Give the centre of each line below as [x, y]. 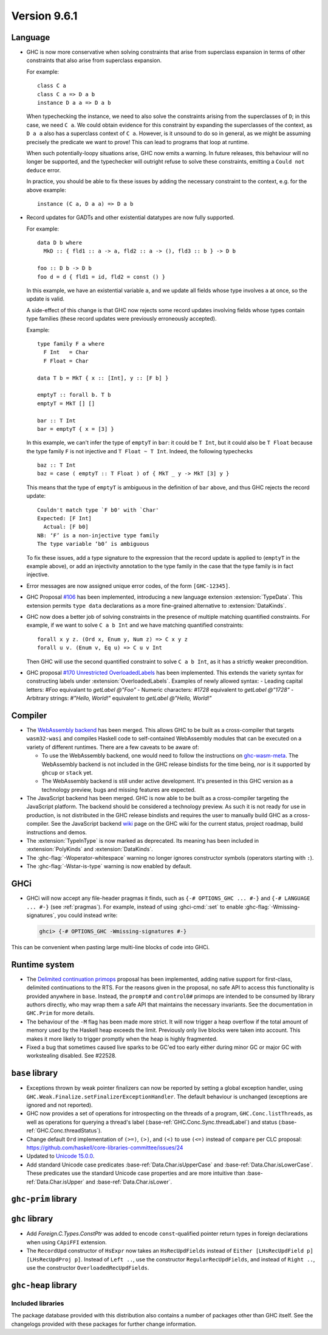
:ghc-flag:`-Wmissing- [272, 907]
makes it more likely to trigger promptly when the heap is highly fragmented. [122, 1039]
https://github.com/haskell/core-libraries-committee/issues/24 [105, 1148]
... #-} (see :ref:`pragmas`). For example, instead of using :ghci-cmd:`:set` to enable [135, 907]
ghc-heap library [44, 1285]
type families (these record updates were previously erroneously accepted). [121, 319]
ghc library [32, 1219]
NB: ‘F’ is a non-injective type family [98, 535]
